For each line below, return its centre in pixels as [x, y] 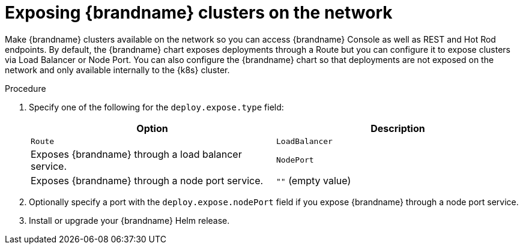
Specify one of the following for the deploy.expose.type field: [156, 107]
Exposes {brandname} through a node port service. [147, 180]
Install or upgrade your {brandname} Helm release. [129, 220]
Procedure [26, 88]
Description [398, 128]
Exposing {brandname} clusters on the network [199, 13]
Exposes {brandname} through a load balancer [136, 154]
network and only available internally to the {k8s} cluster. [117, 70]
